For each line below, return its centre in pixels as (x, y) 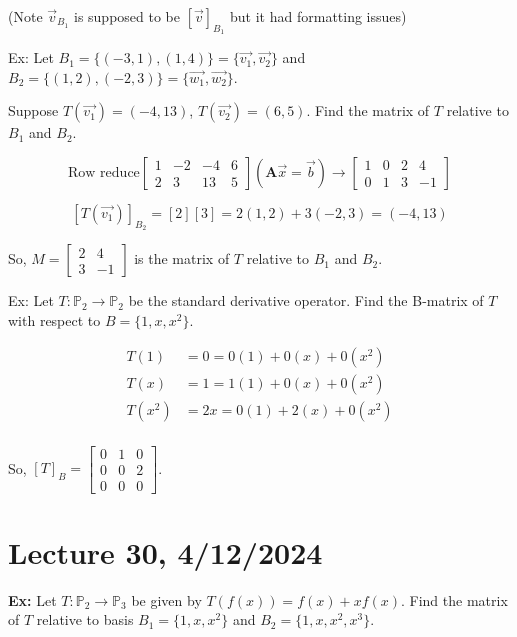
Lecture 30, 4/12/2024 (165, 551)
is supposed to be (126, 16)
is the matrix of (182, 258)
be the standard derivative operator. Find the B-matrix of (306, 300)
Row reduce (104, 172)
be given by (166, 599)
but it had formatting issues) (318, 16)
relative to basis (85, 619)
